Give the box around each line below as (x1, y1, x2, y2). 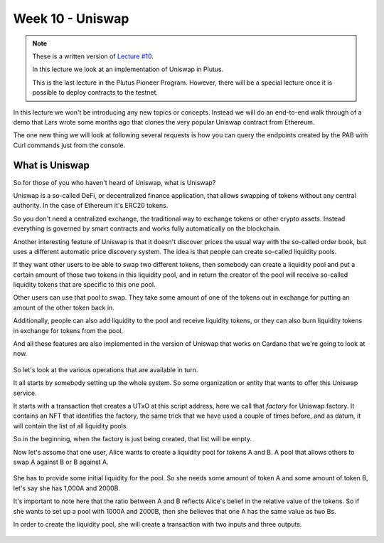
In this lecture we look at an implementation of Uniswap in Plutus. (32, 65, 224, 74)
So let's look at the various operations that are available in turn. (13, 365, 198, 374)
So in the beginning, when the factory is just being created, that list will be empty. (13, 435, 252, 443)
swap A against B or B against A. (13, 458, 110, 466)
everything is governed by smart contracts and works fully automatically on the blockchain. (13, 224, 281, 233)
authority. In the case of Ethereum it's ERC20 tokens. (13, 201, 169, 210)
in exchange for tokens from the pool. (13, 326, 124, 334)
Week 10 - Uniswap (13, 11, 129, 26)
